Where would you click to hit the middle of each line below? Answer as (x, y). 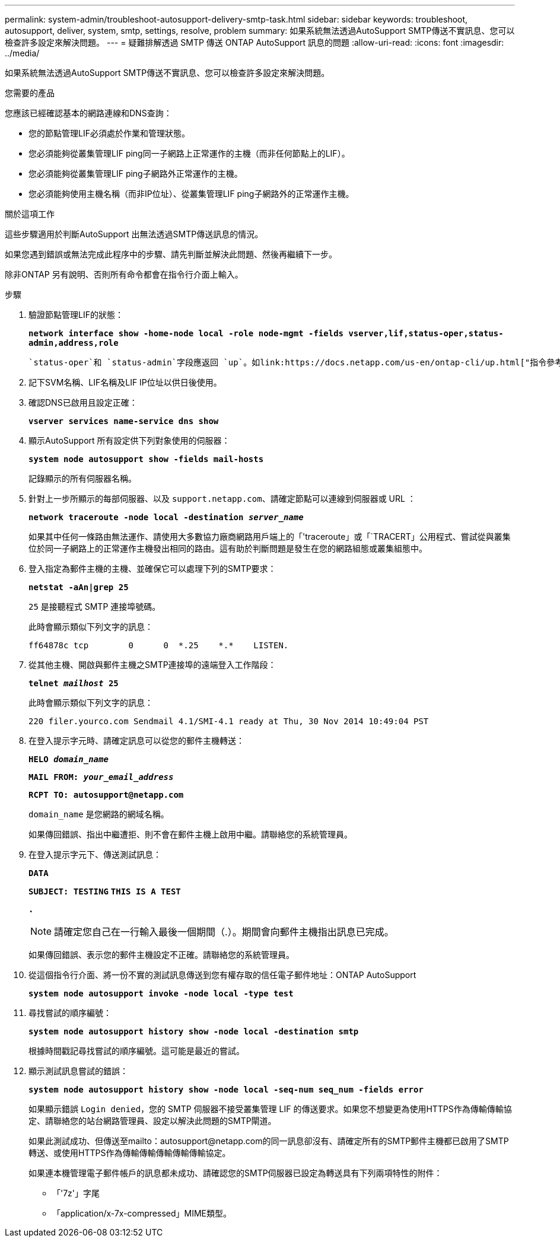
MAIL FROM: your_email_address (101, 777)
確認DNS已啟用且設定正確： (83, 402)
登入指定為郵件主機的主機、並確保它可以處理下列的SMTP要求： (152, 569)
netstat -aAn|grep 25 (79, 587)
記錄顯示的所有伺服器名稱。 (82, 478)
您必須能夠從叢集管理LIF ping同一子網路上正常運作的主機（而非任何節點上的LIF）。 (189, 153)
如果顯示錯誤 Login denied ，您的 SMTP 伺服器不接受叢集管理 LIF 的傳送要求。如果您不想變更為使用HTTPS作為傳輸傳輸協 (270, 1109)
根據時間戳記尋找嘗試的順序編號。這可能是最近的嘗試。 (136, 1051)
